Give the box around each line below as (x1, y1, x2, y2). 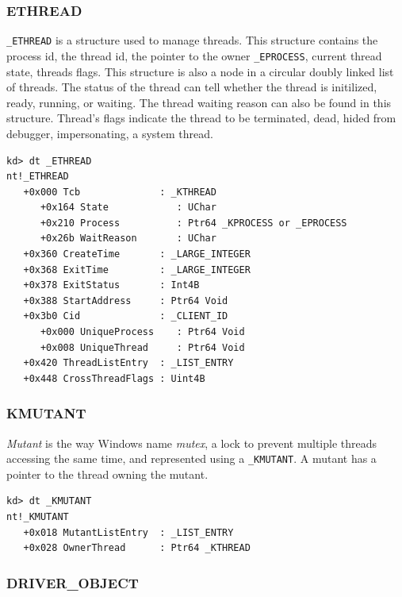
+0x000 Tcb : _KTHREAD (23, 186, 216, 198)
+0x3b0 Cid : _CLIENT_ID (23, 310, 228, 322)
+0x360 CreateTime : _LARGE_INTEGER (23, 248, 251, 260)
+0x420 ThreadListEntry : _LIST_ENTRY (23, 357, 234, 369)
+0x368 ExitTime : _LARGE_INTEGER (23, 264, 251, 275)
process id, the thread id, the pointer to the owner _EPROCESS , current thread (6, 47, 382, 64)
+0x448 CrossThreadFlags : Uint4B (23, 372, 205, 384)
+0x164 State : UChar (40, 202, 216, 214)
